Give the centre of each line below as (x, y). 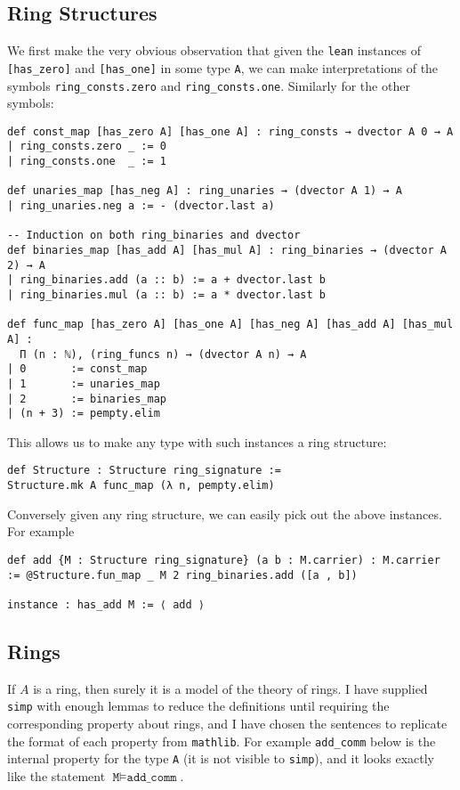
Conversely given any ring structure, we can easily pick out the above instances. (225, 513)
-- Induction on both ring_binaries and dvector (154, 236)
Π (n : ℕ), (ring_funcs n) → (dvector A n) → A (163, 354)
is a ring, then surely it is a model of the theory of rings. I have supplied (230, 688)
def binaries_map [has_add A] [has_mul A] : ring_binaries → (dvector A (227, 251)
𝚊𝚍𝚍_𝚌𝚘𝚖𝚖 (152, 777)
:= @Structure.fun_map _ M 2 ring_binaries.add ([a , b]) (182, 575)
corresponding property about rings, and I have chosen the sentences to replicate (227, 724)
